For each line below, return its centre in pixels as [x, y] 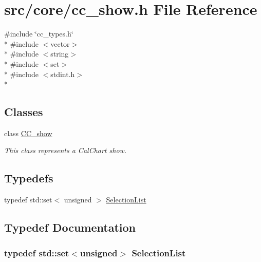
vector [60, 43]
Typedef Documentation [70, 227]
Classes [24, 112]
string [60, 54]
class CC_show [28, 133]
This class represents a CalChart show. [66, 150]
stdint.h [63, 74]
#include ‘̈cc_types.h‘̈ [39, 34]
